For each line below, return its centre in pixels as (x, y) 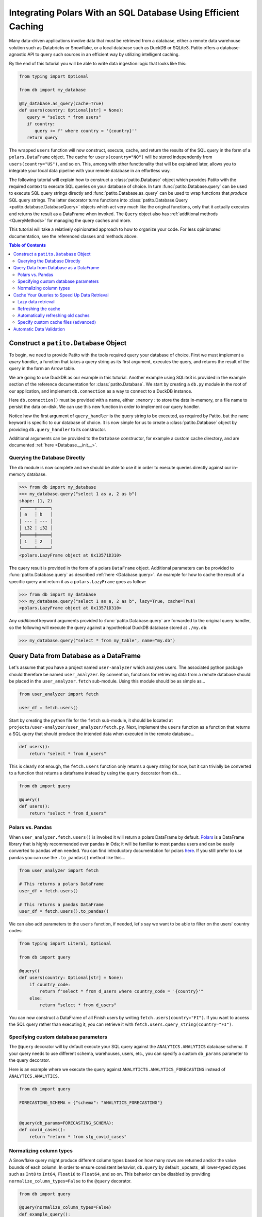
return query (42, 138)
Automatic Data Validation (39, 329)
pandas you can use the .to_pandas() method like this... (67, 857)
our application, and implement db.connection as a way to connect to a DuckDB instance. (101, 391)
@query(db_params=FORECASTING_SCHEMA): (66, 1123)
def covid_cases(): (42, 1130)
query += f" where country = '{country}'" (86, 131)
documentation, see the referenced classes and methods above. (74, 236)
